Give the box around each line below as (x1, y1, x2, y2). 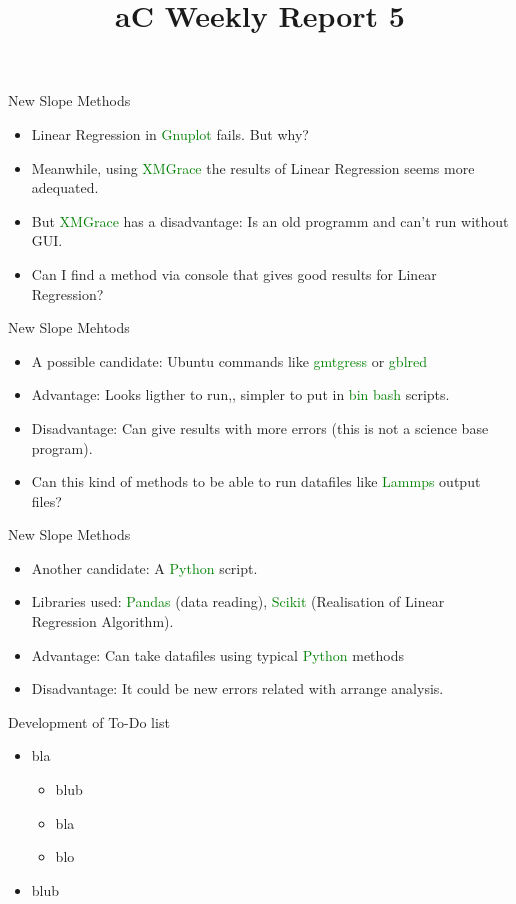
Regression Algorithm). (31, 611, 174, 632)
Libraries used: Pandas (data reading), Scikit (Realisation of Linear (31, 591, 445, 612)
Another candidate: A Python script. (31, 557, 258, 578)
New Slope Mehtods (8, 317, 130, 338)
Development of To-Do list (8, 711, 170, 732)
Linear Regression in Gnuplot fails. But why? (31, 123, 309, 144)
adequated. (31, 177, 99, 198)
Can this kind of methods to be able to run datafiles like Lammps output (31, 471, 481, 492)
